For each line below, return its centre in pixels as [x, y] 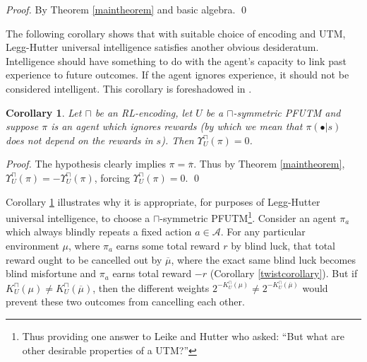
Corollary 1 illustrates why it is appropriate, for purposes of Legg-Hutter [163, 201]
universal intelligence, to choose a [78, 217]
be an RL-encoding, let [144, 112]
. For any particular [263, 232]
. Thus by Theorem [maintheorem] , [269, 164]
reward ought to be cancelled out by [84, 259]
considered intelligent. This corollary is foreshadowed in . [129, 88]
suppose [22, 126]
